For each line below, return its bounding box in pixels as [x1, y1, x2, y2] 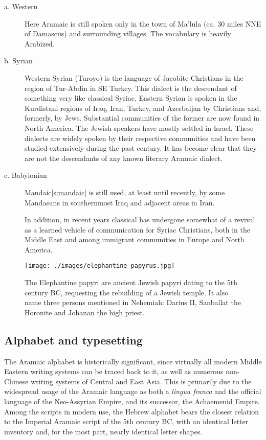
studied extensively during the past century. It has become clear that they [25, 143, 257, 153]
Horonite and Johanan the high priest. [25, 307, 145, 317]
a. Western [4, 1, 38, 11]
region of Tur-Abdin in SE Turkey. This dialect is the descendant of [25, 82, 237, 93]
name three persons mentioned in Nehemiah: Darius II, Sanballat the [25, 297, 241, 308]
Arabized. [25, 38, 55, 49]
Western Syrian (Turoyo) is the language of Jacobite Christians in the [25, 72, 243, 83]
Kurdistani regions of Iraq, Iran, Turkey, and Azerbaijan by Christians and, [25, 102, 261, 113]
